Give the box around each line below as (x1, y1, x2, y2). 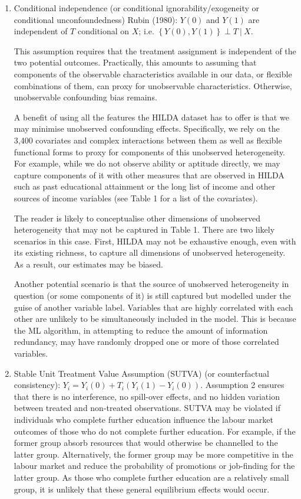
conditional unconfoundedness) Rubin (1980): (14, 13, 178, 25)
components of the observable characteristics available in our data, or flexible (14, 67, 292, 80)
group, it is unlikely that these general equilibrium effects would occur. (14, 482, 270, 495)
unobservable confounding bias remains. (14, 91, 157, 103)
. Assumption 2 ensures (200, 379, 285, 391)
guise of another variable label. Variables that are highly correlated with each (14, 301, 293, 313)
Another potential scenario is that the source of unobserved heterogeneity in (14, 278, 289, 290)
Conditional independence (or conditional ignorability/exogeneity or (14, 2, 260, 14)
